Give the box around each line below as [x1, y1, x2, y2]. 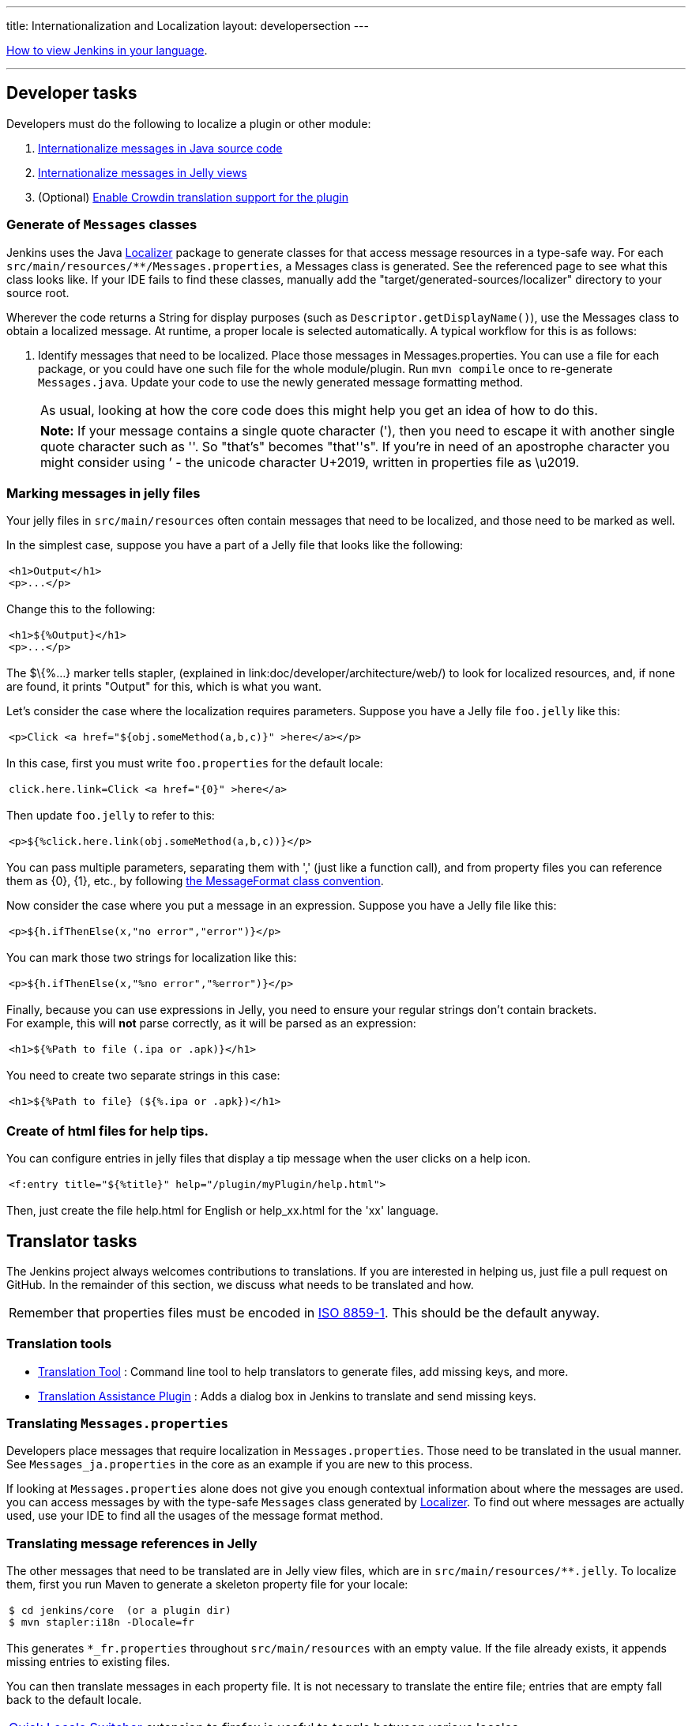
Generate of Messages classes [6, 217, 197, 233]
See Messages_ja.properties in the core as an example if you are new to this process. [6, 1457, 473, 1472]
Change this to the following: [6, 602, 156, 616]
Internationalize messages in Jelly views [38, 165, 247, 179]
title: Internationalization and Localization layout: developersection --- [6, 19, 369, 32]
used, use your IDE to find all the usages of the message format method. [6, 1509, 383, 1523]
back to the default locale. [6, 1693, 142, 1707]
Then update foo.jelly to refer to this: [6, 808, 215, 823]
